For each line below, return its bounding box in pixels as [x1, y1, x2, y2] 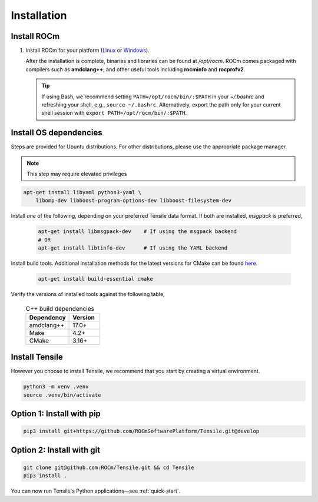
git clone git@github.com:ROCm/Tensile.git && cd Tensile [23, 464, 194, 471]
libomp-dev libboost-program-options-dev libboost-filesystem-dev [35, 197, 232, 204]
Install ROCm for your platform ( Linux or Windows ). [25, 47, 150, 54]
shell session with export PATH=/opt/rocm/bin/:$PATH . [41, 109, 187, 117]
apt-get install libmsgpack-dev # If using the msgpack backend [38, 228, 237, 235]
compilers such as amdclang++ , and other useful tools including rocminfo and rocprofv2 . [25, 65, 246, 73]
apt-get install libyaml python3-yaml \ [23, 189, 141, 196]
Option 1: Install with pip [11, 409, 101, 419]
